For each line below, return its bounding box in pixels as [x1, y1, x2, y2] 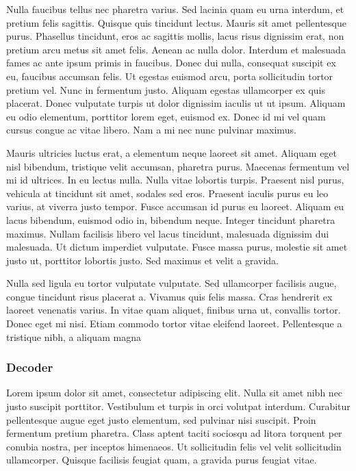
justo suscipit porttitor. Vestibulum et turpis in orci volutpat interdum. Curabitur [6, 399, 351, 413]
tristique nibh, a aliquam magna [6, 329, 141, 344]
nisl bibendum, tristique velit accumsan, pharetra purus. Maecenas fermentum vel [6, 159, 350, 173]
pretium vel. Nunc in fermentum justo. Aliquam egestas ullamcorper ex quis [6, 82, 325, 97]
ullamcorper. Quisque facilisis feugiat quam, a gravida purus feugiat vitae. [6, 453, 317, 467]
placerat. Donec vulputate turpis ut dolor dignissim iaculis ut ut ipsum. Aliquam [6, 96, 346, 110]
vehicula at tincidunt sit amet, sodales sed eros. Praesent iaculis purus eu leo [6, 186, 329, 200]
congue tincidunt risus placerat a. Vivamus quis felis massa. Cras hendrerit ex [6, 289, 333, 303]
